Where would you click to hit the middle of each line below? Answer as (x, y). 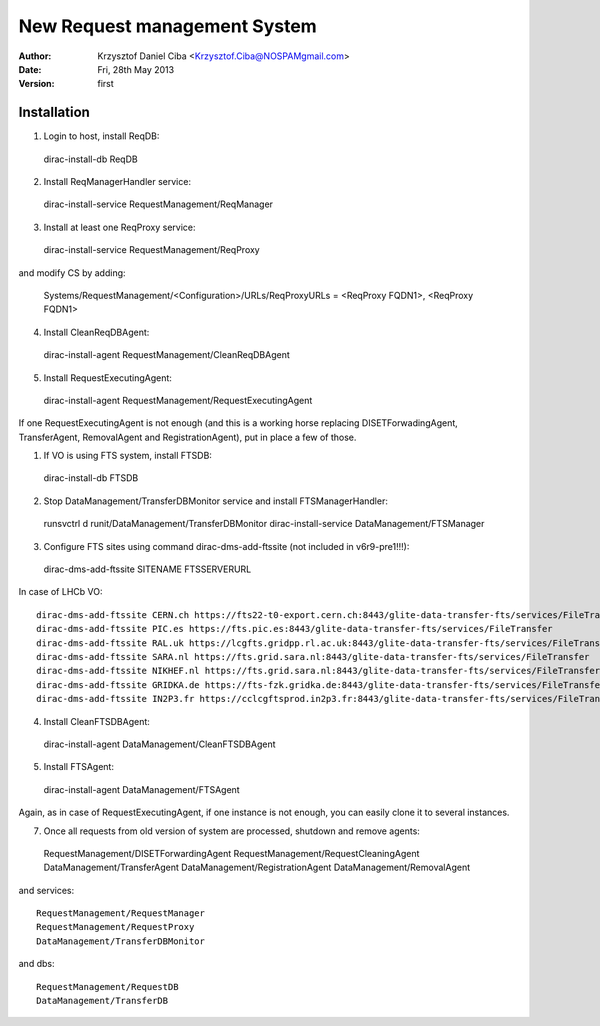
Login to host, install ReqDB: (101, 136)
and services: (46, 890)
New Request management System (167, 26)
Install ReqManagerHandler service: (117, 182)
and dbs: (36, 964)
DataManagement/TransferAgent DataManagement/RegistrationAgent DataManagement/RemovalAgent (256, 867)
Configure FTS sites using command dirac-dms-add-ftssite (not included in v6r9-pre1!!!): (226, 546)
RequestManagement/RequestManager (120, 913)
